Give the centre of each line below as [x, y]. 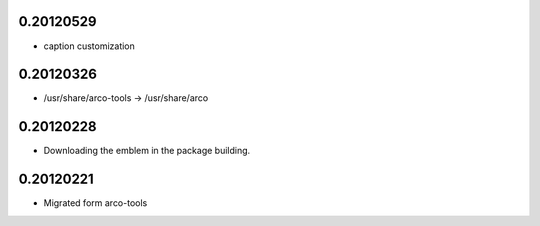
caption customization [89, 46]
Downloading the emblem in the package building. [147, 151]
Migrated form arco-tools [95, 203]
